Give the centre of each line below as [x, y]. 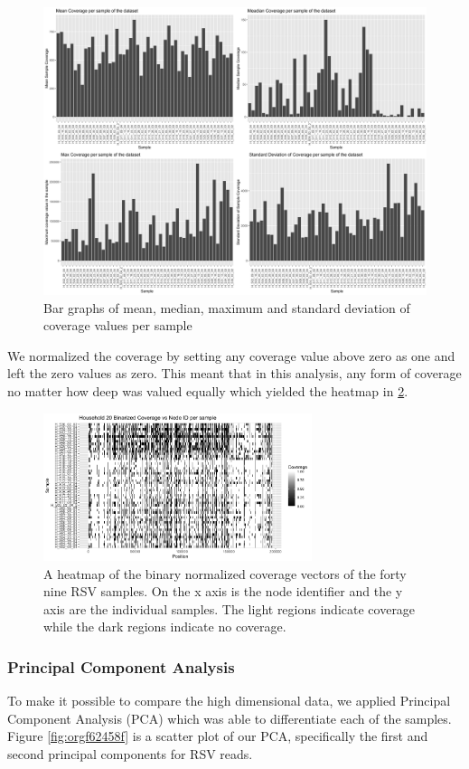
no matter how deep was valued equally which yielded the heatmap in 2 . [208, 390]
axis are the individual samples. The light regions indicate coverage [230, 608]
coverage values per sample [118, 325]
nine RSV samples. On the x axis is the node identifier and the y [223, 591]
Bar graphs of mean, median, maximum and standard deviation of [227, 307]
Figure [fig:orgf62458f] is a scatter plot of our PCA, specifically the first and [218, 736]
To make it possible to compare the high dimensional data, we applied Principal [229, 701]
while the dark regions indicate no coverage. [165, 627]
